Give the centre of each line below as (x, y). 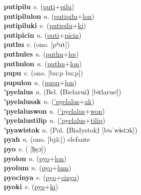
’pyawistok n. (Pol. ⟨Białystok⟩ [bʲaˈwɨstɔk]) (71, 129)
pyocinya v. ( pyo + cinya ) (42, 177)
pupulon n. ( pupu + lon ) (40, 82)
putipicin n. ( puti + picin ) (43, 35)
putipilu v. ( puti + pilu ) (39, 6)
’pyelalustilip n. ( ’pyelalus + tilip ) (55, 120)
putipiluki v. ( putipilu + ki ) (45, 25)
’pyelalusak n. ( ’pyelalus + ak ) (49, 101)
